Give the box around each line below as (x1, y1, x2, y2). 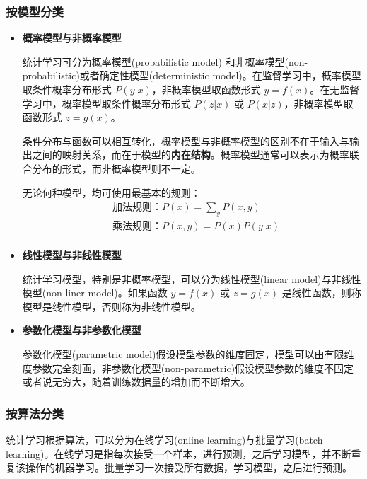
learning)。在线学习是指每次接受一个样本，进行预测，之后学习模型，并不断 (6, 446, 351, 461)
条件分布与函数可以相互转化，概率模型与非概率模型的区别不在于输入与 (22, 133, 349, 148)
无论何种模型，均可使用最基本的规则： (22, 185, 201, 200)
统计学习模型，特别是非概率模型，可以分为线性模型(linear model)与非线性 (22, 271, 361, 286)
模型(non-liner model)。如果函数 (22, 285, 168, 300)
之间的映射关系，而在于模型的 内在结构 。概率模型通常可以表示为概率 (32, 147, 349, 162)
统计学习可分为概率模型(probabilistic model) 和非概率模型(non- (22, 54, 308, 69)
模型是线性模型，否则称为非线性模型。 (22, 299, 201, 313)
